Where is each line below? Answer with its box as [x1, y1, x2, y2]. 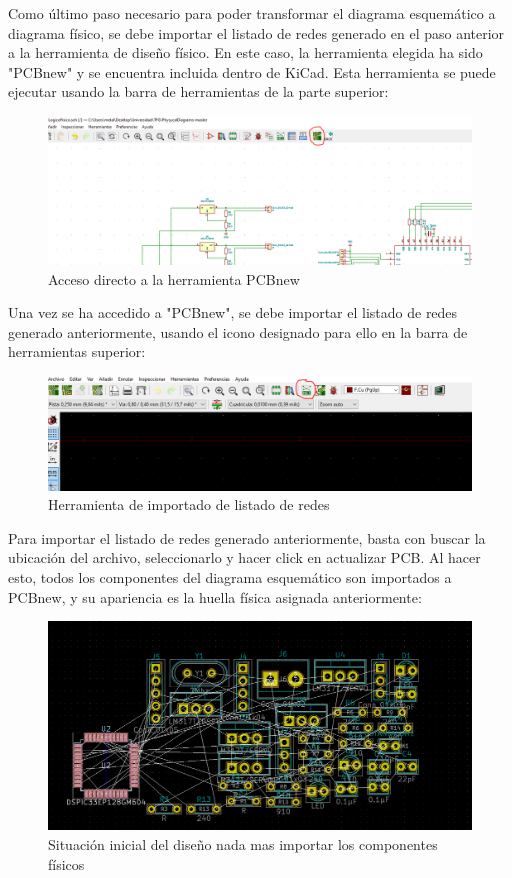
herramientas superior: [8, 341, 146, 362]
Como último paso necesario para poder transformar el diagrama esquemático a [8, 3, 496, 23]
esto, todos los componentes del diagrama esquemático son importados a [8, 567, 452, 588]
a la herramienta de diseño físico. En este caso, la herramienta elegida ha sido [8, 42, 483, 63]
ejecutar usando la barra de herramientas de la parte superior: [8, 81, 389, 102]
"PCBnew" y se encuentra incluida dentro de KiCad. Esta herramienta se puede [8, 61, 496, 82]
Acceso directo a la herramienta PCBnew [48, 268, 300, 289]
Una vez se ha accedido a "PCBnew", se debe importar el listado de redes [8, 302, 458, 323]
